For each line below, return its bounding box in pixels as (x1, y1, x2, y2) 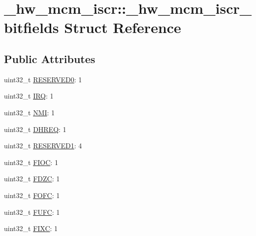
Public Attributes (4, 51, 96, 66)
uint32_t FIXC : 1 (4, 223, 58, 234)
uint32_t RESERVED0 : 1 (4, 74, 82, 84)
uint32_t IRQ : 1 (4, 91, 54, 101)
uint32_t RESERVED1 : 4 (4, 140, 82, 151)
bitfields (4, 17, 59, 37)
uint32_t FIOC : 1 (4, 157, 58, 167)
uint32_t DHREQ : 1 (4, 124, 66, 134)
